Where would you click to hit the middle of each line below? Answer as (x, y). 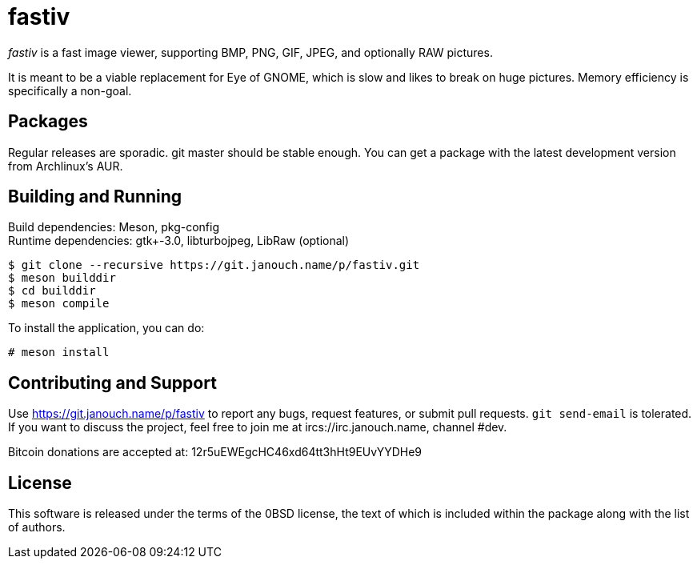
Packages (48, 122)
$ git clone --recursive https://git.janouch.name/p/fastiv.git (214, 265)
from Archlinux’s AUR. (66, 166)
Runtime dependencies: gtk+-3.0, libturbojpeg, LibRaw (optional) (179, 241)
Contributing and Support (112, 383)
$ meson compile (59, 304)
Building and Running (95, 197)
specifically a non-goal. (70, 90)
